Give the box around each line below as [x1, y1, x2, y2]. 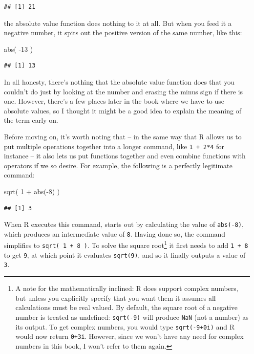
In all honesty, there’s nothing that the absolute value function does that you [4, 76, 235, 87]
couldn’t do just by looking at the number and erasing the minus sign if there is [4, 86, 243, 96]
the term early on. [4, 115, 58, 125]
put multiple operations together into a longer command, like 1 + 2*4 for [4, 141, 224, 151]
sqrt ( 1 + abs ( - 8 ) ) [4, 186, 60, 196]
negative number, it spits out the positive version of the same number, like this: [4, 27, 242, 38]
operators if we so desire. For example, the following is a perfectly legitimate [4, 160, 233, 170]
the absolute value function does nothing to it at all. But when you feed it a [4, 18, 232, 28]
